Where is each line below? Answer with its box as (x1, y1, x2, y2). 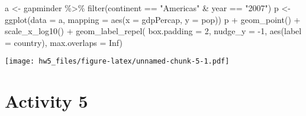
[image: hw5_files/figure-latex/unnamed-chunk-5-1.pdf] (5, 57, 230, 66)
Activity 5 (5, 89, 88, 113)
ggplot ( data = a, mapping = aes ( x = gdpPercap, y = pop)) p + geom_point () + (5, 13, 301, 25)
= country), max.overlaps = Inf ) (5, 36, 123, 48)
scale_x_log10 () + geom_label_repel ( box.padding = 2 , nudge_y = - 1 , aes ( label (5, 25, 302, 37)
